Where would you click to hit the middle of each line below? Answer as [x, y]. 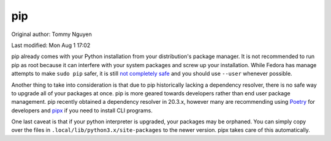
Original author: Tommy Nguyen [51, 34]
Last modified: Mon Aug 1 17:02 [51, 45]
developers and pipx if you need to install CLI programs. [82, 110]
